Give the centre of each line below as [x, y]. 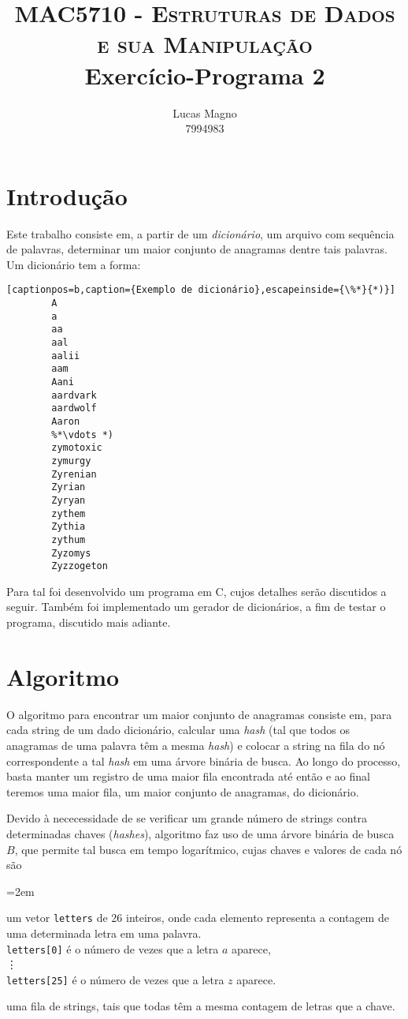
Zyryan [69, 500]
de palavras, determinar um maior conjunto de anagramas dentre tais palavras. [197, 249]
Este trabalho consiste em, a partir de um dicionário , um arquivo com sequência [200, 233]
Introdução [67, 195]
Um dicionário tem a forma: [74, 264]
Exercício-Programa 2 [205, 75]
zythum [69, 539]
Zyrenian [74, 474]
